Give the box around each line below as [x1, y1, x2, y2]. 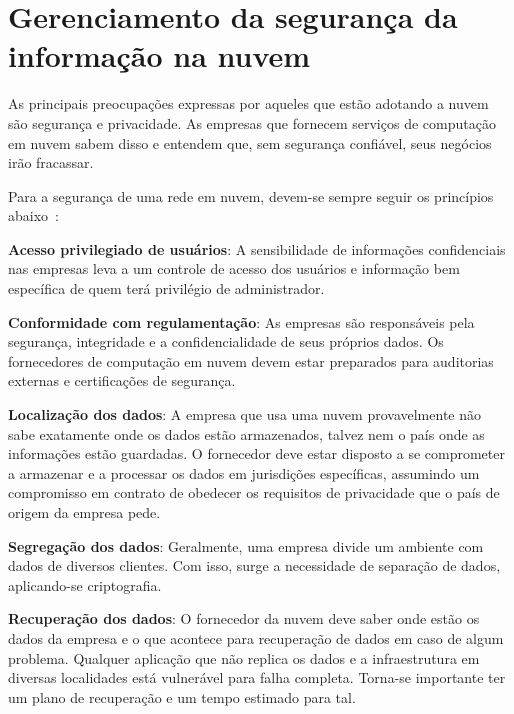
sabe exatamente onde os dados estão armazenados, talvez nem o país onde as [8, 423, 485, 444]
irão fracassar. [8, 152, 94, 173]
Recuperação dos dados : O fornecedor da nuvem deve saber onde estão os [8, 608, 480, 629]
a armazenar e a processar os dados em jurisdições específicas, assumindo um [8, 462, 480, 483]
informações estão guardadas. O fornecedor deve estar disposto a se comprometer [8, 443, 505, 464]
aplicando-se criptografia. [8, 574, 162, 595]
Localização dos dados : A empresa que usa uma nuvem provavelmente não [8, 404, 481, 425]
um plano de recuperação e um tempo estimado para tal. [8, 686, 356, 707]
